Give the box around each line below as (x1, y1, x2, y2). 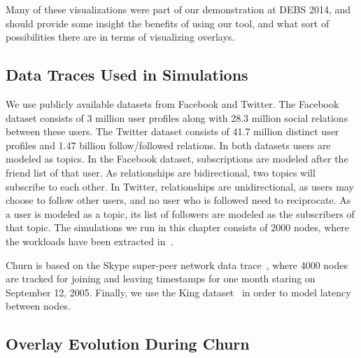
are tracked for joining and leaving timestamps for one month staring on (6, 271, 316, 286)
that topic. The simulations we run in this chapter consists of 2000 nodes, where (6, 220, 350, 235)
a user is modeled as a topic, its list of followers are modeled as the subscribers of (6, 206, 355, 221)
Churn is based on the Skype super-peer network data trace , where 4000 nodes (6, 257, 348, 272)
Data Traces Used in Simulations (6, 64, 248, 85)
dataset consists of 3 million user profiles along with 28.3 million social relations (6, 110, 348, 125)
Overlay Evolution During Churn (6, 333, 250, 354)
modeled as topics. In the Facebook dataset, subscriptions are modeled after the (6, 151, 348, 166)
